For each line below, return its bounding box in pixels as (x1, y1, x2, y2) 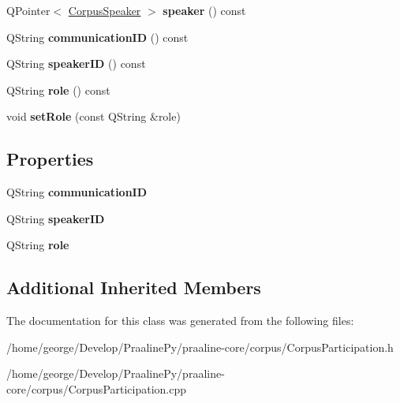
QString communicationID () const (6, 28, 189, 45)
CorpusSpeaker (68, 2, 141, 18)
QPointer (6, 2, 50, 18)
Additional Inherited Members (6, 275, 261, 300)
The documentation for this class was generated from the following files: (6, 312, 354, 329)
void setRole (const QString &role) (6, 108, 181, 125)
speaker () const (163, 2, 246, 18)
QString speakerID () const (6, 55, 146, 72)
